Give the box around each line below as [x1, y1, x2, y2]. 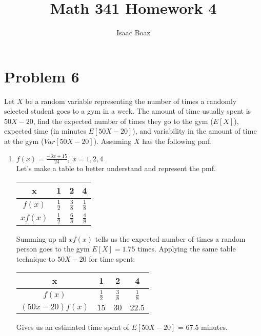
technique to [16, 253, 55, 264]
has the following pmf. [142, 136, 212, 146]
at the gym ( [4, 136, 44, 146]
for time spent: [89, 253, 135, 264]
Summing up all [16, 233, 67, 244]
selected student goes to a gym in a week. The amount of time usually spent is [4, 106, 251, 116]
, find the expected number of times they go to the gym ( [33, 115, 213, 126]
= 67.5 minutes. [177, 322, 228, 332]
